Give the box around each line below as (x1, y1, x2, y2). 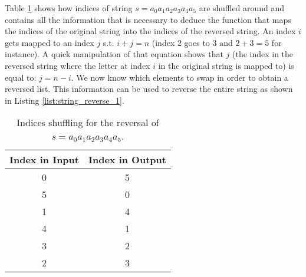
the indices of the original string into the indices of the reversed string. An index (5, 25, 296, 37)
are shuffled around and (199, 2, 285, 14)
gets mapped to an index (5, 36, 94, 48)
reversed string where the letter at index (5, 59, 150, 71)
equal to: (5, 71, 37, 83)
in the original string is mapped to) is (158, 59, 294, 71)
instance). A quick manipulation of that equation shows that (5, 48, 223, 60)
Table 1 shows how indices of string (5, 2, 133, 14)
